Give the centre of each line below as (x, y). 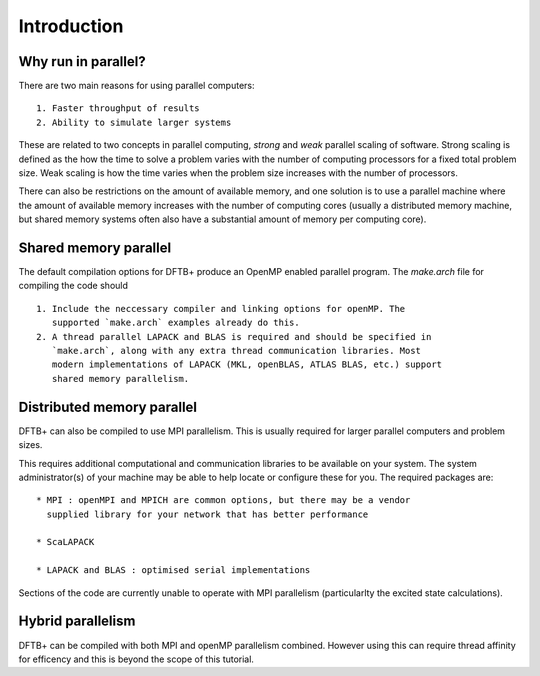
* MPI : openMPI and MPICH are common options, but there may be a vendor (223, 500)
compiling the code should (73, 286)
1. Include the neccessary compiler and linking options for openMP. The (221, 308)
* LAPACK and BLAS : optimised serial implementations (173, 570)
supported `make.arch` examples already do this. (175, 323)
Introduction (71, 26)
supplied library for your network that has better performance (207, 514)
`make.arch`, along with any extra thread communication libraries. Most (236, 351)
